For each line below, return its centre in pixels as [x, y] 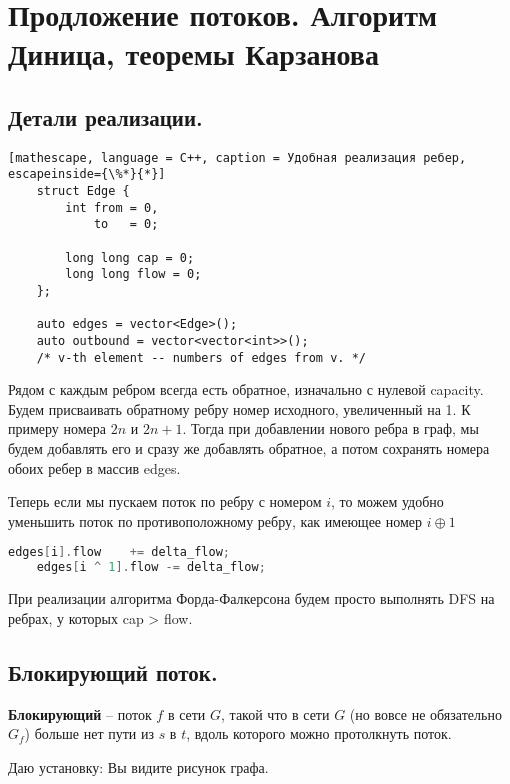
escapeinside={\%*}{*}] [87, 174]
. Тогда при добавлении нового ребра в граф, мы [330, 428]
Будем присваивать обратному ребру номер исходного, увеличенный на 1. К [239, 408]
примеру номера [57, 428]
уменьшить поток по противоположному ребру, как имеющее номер [215, 520]
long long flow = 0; [133, 274]
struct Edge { [83, 191]
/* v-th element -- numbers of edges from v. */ [201, 357]
